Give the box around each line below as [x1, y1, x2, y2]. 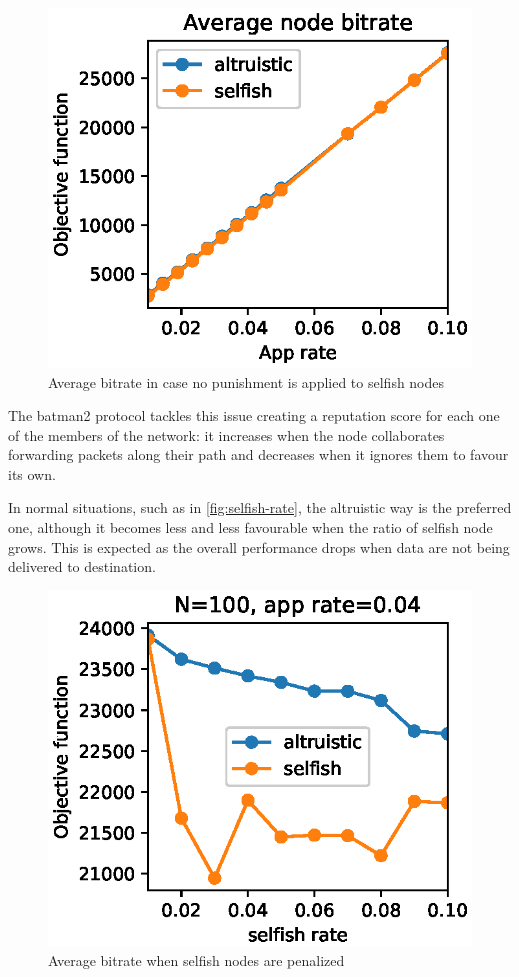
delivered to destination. [8, 556, 156, 577]
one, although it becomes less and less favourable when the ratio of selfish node [8, 517, 493, 538]
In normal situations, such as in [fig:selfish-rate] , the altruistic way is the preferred [8, 497, 512, 518]
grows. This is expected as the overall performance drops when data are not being [8, 536, 510, 557]
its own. [8, 463, 56, 484]
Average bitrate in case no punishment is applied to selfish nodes [48, 371, 445, 392]
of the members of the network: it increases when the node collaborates [8, 424, 445, 445]
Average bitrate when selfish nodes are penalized [48, 950, 345, 971]
